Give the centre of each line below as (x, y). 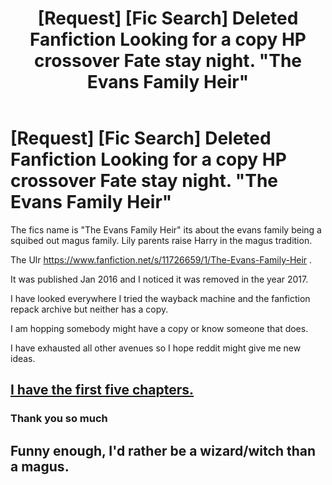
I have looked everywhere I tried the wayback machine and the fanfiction (160, 298)
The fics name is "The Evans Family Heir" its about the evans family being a (166, 229)
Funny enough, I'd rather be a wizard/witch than (163, 450)
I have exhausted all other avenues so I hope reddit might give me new (156, 348)
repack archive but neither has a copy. (89, 309)
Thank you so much (59, 419)
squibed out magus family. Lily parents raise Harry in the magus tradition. (161, 240)
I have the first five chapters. (102, 390)
